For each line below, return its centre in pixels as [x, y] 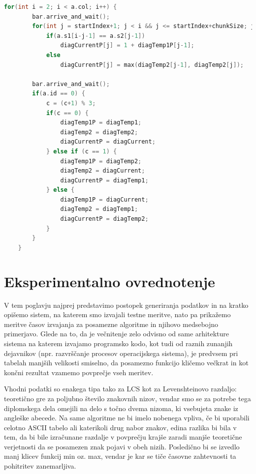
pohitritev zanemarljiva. [40, 466]
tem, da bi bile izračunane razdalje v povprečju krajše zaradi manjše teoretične [123, 437]
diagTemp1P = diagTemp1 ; [101, 123]
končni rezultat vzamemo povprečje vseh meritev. [79, 372]
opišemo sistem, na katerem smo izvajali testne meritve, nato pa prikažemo [117, 314]
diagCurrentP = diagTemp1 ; [104, 180]
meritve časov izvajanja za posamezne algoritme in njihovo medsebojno [111, 324]
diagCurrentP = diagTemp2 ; [104, 219]
